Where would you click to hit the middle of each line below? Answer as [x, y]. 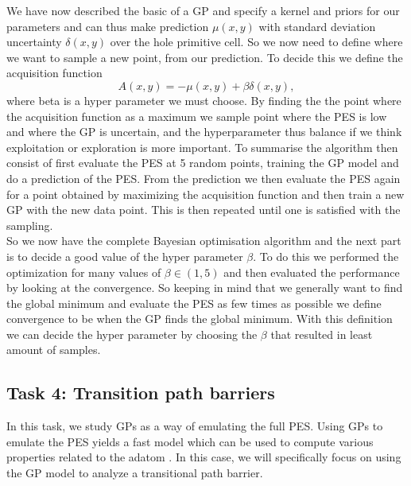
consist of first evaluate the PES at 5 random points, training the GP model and [203, 163]
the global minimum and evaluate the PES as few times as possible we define [194, 303]
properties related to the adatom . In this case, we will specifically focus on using [204, 457]
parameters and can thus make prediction [108, 26]
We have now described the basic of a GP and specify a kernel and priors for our [203, 10]
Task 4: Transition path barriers [141, 393]
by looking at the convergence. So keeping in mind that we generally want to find [205, 288]
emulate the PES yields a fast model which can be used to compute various [190, 441]
